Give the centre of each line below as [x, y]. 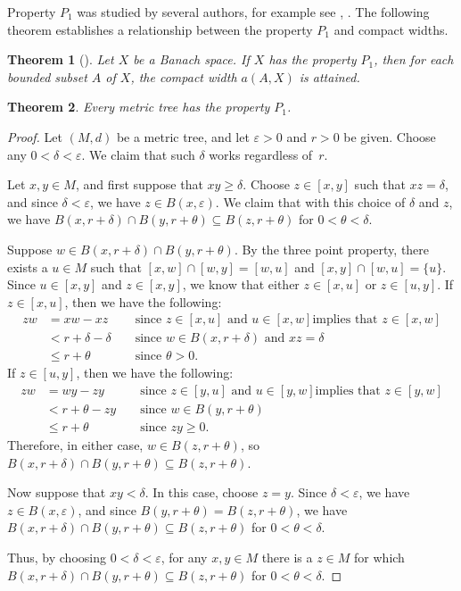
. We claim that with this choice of [310, 201]
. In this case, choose [202, 492]
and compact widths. [391, 29]
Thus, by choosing [57, 558]
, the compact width [184, 76]
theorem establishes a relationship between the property [160, 29]
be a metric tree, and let [183, 136]
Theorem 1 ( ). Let [61, 59]
